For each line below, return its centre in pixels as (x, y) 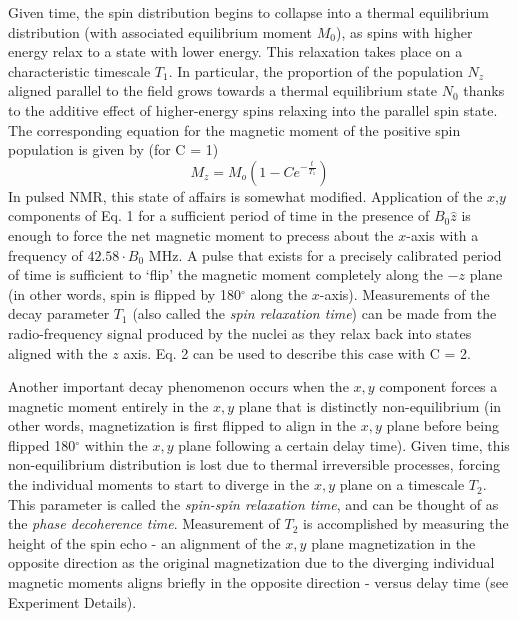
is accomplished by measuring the (406, 523)
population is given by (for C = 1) (113, 149)
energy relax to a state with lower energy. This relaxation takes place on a (235, 51)
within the (116, 444)
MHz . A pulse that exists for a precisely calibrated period (325, 254)
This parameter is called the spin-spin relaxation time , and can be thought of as (253, 503)
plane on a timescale (402, 484)
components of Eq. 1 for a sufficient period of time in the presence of (219, 215)
